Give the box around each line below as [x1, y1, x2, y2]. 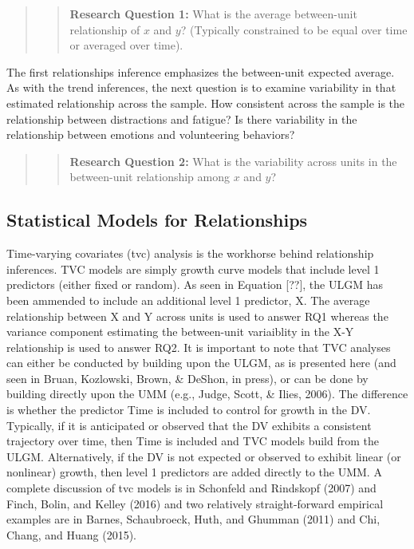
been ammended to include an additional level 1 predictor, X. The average [6, 291, 370, 308]
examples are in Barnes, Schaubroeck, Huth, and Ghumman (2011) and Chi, [6, 511, 380, 527]
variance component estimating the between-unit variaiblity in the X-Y [6, 323, 354, 340]
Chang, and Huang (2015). [6, 526, 136, 543]
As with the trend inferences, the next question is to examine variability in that [6, 79, 396, 96]
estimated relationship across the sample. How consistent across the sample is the [6, 94, 405, 111]
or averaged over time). [69, 37, 183, 53]
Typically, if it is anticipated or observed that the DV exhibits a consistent [6, 417, 372, 433]
